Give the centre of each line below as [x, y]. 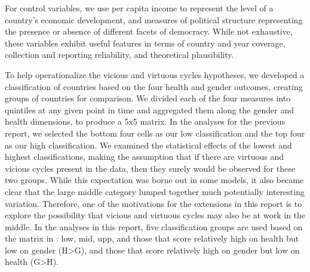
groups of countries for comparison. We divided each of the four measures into [148, 98]
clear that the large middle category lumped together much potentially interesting [155, 191]
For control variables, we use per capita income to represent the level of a [139, 8]
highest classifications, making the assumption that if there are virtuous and [144, 157]
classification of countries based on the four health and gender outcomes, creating [154, 86]
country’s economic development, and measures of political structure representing [154, 19]
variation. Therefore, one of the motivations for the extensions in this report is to [154, 203]
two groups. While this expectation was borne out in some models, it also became [154, 180]
